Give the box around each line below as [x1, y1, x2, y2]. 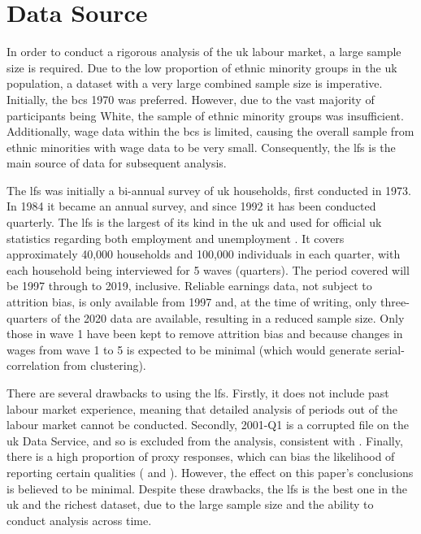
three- [380, 293, 410, 310]
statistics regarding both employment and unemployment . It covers [7, 229, 345, 246]
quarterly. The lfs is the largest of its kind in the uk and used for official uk [7, 214, 382, 231]
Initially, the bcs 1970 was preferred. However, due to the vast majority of [7, 90, 375, 107]
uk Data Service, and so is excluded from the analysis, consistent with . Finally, [7, 432, 403, 449]
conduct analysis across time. [7, 511, 152, 528]
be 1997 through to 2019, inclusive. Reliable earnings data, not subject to [7, 277, 372, 294]
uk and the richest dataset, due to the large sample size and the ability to [7, 496, 374, 513]
